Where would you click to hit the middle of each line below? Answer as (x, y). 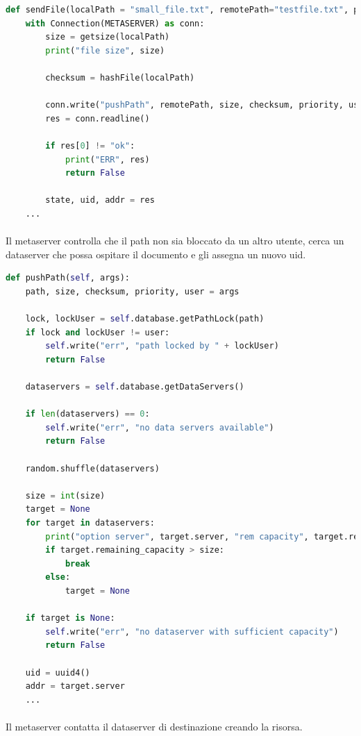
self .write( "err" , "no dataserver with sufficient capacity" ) (192, 632)
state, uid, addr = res (100, 200)
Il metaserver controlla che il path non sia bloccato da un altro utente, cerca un (175, 241)
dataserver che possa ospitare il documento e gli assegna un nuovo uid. (156, 254)
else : (58, 577)
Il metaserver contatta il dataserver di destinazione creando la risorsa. (154, 726)
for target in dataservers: (90, 522)
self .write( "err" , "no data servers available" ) (160, 427)
